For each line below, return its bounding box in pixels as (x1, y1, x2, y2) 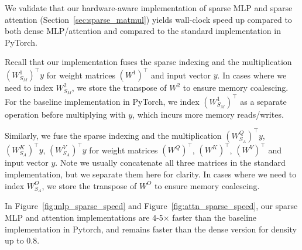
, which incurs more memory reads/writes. (132, 108, 284, 120)
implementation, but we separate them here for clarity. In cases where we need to (5, 168, 297, 180)
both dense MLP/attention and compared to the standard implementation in (5, 25, 281, 37)
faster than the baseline (172, 211, 257, 224)
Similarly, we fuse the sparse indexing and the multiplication (5, 129, 222, 141)
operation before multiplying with (5, 108, 126, 120)
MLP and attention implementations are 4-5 (5, 211, 163, 224)
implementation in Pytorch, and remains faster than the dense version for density (5, 222, 297, 235)
